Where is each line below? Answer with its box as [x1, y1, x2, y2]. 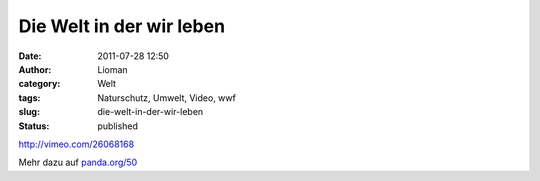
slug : [18, 106, 40, 118]
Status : [18, 120, 50, 132]
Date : [18, 50, 42, 62]
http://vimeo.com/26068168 [18, 138, 135, 150]
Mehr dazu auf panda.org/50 [18, 156, 138, 169]
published [97, 120, 139, 132]
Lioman [97, 63, 129, 75]
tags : [18, 91, 41, 104]
